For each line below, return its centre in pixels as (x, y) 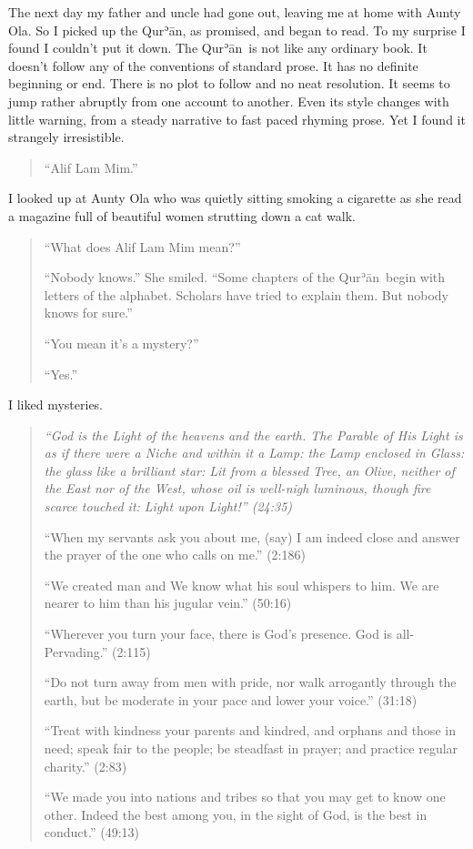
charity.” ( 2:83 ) (86, 766)
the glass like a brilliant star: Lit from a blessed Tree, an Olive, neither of (249, 470)
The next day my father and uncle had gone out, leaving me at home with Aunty (235, 12)
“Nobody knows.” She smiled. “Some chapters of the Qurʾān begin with (245, 277)
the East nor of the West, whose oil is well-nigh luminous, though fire (237, 488)
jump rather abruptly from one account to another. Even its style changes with (229, 101)
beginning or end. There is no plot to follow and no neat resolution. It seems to (229, 83)
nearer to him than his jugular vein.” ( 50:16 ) (168, 603)
